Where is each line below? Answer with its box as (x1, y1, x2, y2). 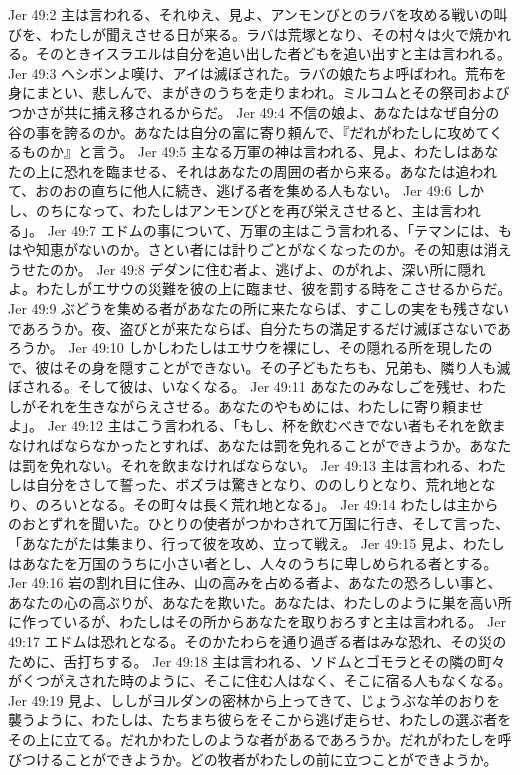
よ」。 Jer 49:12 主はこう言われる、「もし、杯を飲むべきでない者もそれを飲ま (8, 415, 506, 436)
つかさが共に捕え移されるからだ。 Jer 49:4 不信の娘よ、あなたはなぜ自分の (8, 101, 500, 122)
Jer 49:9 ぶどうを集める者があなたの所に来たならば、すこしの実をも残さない (8, 297, 510, 318)
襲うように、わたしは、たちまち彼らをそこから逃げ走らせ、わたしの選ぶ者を (8, 709, 512, 730)
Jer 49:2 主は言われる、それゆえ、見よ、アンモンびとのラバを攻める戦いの (8, 4, 494, 24)
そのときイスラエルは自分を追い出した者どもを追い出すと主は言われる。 (35, 43, 511, 64)
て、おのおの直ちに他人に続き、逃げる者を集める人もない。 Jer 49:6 (8, 180, 452, 201)
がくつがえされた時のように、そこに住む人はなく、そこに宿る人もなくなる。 (8, 670, 512, 691)
